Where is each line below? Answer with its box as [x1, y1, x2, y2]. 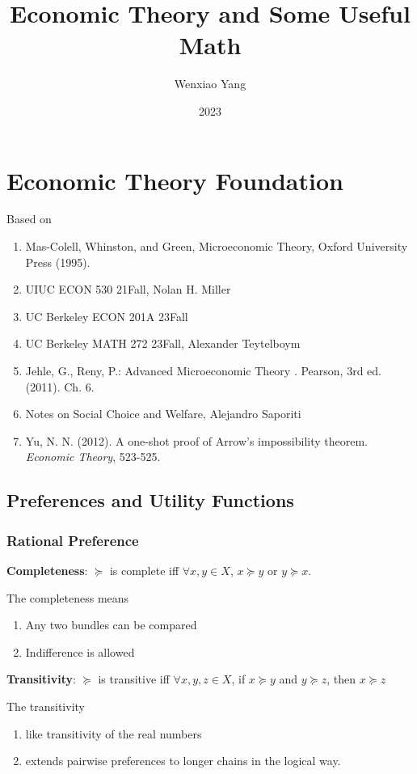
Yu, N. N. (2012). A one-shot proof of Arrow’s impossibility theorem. [25, 432, 369, 449]
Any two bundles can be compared [25, 616, 197, 633]
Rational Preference [6, 530, 139, 550]
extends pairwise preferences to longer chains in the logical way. [25, 752, 341, 769]
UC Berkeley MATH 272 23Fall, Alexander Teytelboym [25, 335, 301, 352]
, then [326, 670, 356, 687]
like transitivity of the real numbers [25, 725, 202, 742]
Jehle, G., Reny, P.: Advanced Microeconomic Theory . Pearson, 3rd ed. [25, 362, 381, 379]
